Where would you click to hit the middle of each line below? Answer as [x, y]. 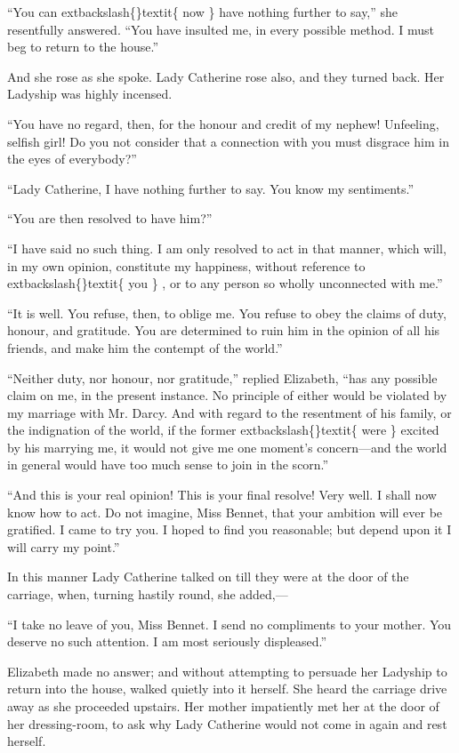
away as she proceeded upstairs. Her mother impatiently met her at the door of [223, 706]
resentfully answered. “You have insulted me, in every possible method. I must [221, 29]
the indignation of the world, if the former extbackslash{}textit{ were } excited [223, 430]
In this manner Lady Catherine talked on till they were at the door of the [208, 577]
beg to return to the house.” [83, 47]
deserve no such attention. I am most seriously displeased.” [167, 641]
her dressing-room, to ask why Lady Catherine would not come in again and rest [227, 723]
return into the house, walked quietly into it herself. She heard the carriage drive [227, 689]
